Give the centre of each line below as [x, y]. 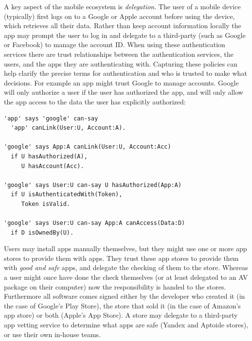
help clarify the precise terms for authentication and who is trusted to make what [126, 73]
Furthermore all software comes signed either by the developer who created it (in [125, 296]
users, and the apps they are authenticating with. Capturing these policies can [121, 63]
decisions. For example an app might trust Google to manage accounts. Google [121, 82]
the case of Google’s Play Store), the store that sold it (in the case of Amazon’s [122, 305]
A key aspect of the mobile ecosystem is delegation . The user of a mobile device [122, 6]
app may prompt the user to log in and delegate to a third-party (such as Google [125, 35]
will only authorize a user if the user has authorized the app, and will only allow [124, 92]
